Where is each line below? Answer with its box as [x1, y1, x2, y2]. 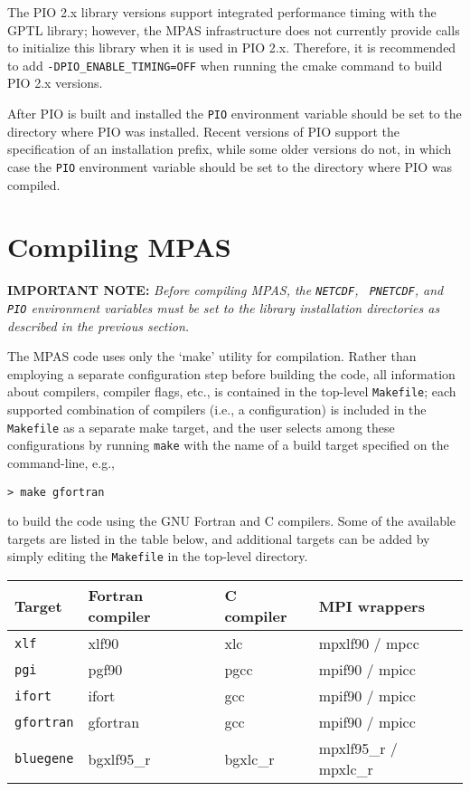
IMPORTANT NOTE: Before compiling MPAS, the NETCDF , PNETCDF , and [7, 281, 444, 300]
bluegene [14, 751, 74, 766]
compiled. [7, 175, 61, 194]
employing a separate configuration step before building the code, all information [7, 364, 456, 383]
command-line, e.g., [7, 453, 115, 472]
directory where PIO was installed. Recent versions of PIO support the [7, 121, 399, 140]
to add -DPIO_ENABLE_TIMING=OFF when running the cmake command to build [7, 55, 443, 74]
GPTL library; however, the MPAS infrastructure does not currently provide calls [7, 20, 460, 39]
